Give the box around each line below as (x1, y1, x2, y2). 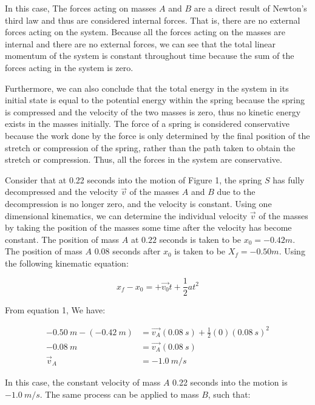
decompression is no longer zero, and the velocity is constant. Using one (5, 197, 272, 209)
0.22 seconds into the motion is (172, 375, 288, 388)
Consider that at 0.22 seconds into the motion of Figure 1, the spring (5, 173, 262, 186)
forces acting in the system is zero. (5, 61, 134, 73)
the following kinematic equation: (5, 256, 129, 269)
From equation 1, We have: (5, 303, 106, 316)
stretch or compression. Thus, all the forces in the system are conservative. (5, 153, 282, 166)
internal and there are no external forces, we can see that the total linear (5, 37, 276, 50)
